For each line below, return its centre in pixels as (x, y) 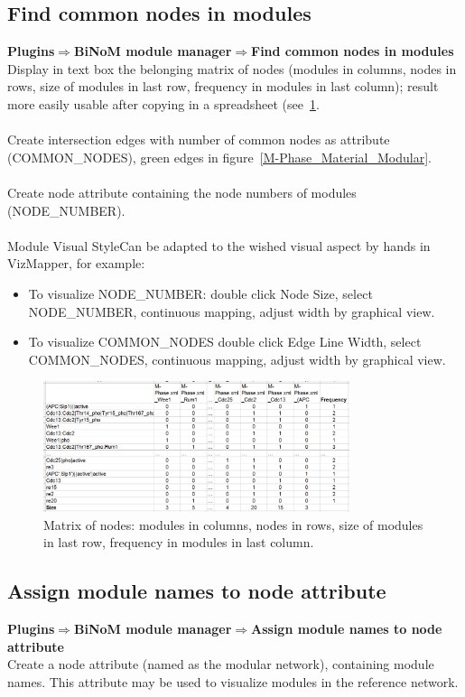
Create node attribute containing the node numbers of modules (182, 192)
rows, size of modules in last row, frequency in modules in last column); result (223, 86)
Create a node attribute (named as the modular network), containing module (221, 664)
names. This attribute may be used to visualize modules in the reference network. (233, 681)
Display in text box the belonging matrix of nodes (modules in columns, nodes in (232, 68)
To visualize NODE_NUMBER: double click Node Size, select (200, 293)
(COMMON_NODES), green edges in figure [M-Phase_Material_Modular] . (219, 157)
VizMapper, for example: (76, 263)
